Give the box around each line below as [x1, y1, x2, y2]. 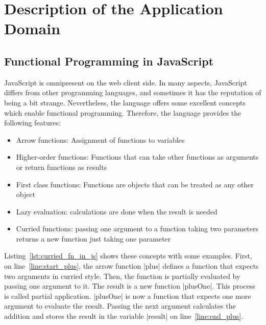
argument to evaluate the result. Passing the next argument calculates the [4, 300, 236, 311]
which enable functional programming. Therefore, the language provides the [4, 107, 241, 118]
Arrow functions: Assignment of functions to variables [16, 134, 185, 145]
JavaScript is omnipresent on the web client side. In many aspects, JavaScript [4, 77, 247, 88]
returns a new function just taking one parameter [16, 233, 171, 244]
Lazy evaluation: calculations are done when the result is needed [16, 206, 217, 216]
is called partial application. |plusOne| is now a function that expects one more [4, 290, 251, 301]
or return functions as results [16, 161, 107, 172]
